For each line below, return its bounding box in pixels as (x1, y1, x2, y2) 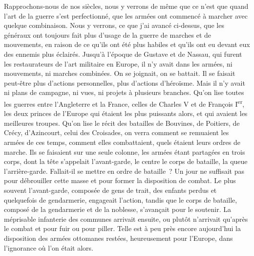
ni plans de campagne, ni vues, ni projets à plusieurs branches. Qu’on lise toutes (4, 87, 244, 97)
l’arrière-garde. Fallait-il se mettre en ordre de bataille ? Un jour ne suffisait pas (4, 165, 244, 176)
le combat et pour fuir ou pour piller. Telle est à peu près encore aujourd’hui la (4, 223, 241, 233)
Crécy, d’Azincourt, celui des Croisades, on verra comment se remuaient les (4, 127, 229, 138)
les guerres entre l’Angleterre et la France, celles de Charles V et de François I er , (4, 97, 245, 109)
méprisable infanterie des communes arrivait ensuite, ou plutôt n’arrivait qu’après (4, 213, 248, 224)
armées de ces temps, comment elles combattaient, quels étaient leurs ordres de (4, 137, 240, 147)
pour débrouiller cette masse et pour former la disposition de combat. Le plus (4, 175, 236, 186)
